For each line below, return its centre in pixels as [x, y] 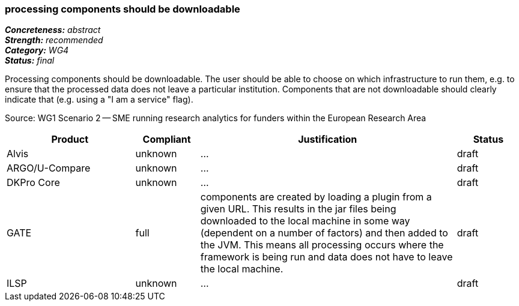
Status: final [30, 61]
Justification [328, 139]
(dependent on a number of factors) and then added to [324, 233]
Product [70, 139]
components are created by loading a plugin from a [316, 197]
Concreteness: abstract [53, 30]
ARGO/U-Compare [49, 168]
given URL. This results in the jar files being [298, 209]
